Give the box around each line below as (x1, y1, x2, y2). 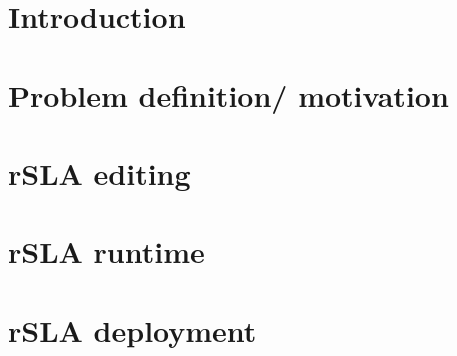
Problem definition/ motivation (8, 74, 449, 115)
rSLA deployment (8, 309, 257, 350)
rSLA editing (8, 152, 191, 193)
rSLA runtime (8, 231, 205, 272)
